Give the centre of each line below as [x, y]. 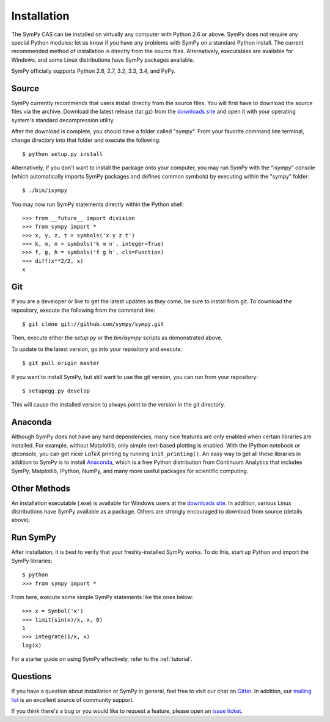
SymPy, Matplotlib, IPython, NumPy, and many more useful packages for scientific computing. [130, 471]
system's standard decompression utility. [63, 120]
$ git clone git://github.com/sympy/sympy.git [93, 324]
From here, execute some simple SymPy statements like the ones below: [102, 597]
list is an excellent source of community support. [73, 699]
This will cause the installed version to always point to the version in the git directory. [118, 405]
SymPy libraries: [32, 561]
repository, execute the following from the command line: [83, 310]
